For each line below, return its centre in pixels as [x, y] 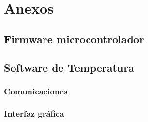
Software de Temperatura [69, 67]
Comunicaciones [36, 91]
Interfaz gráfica [34, 113]
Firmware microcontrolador [74, 38]
